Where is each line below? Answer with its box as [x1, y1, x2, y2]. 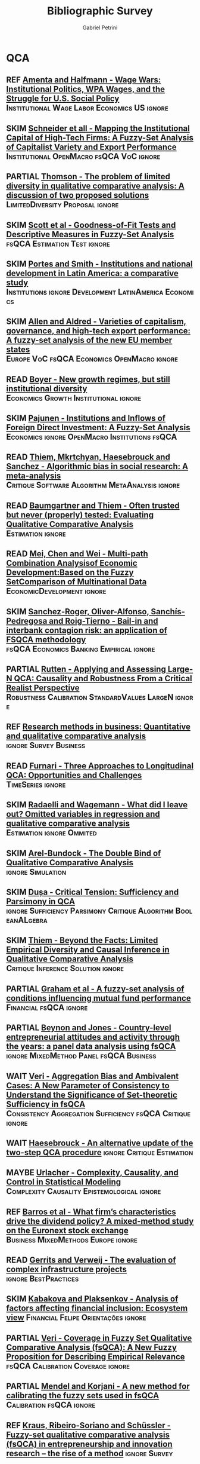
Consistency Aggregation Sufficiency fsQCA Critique [6, 1108, 191, 1119]
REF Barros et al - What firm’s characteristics [6, 1206, 177, 1217]
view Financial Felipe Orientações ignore [6, 1313, 146, 1323]
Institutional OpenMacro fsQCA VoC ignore [6, 151, 161, 161]
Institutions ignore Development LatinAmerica [6, 287, 164, 297]
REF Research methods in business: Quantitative [6, 722, 191, 732]
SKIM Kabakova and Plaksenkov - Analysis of [6, 1294, 179, 1304]
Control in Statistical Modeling [6, 1177, 121, 1187]
